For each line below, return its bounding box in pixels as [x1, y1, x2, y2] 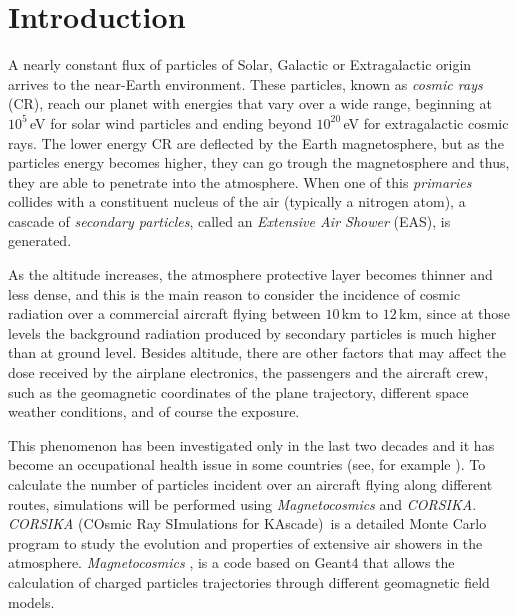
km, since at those [399, 303, 511, 324]
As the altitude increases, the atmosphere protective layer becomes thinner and [8, 264, 493, 285]
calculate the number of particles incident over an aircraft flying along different [8, 474, 493, 494]
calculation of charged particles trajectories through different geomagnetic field [8, 571, 490, 592]
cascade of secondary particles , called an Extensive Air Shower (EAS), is [8, 210, 451, 231]
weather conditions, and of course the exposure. [8, 401, 300, 422]
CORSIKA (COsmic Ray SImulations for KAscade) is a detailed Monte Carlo [8, 513, 487, 534]
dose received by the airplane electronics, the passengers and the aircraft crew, [8, 362, 489, 383]
